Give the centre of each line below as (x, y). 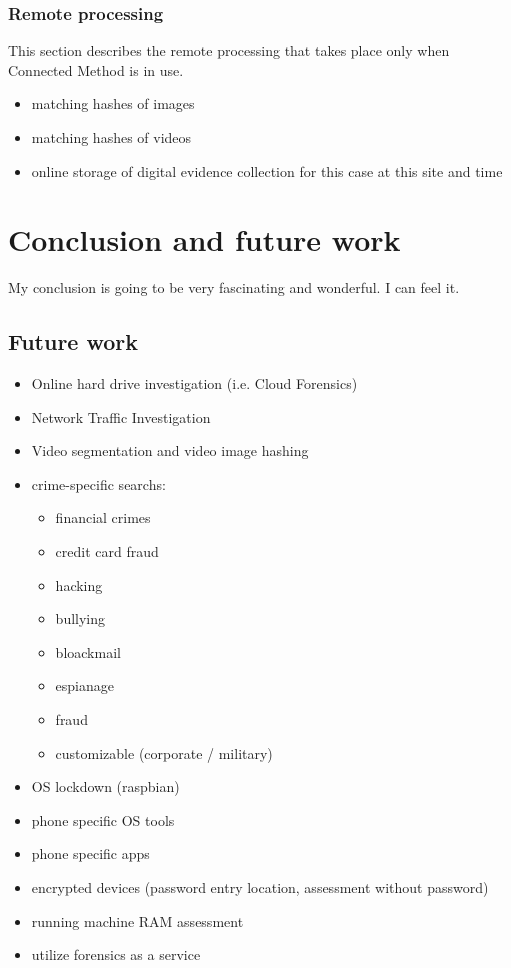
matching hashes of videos (111, 137)
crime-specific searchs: (98, 483)
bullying (80, 618)
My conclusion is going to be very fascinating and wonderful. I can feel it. (234, 287)
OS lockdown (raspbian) (105, 786)
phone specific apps (90, 853)
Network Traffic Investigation (121, 416)
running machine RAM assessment (137, 920)
